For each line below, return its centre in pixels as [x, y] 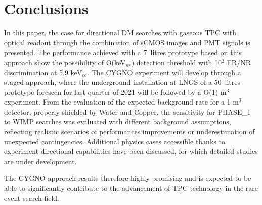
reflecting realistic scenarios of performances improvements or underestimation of [129, 132]
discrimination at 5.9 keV [43, 72]
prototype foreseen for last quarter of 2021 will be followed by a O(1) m [115, 92]
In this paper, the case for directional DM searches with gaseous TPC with [120, 33]
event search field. [32, 198]
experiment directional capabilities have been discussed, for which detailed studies [131, 151]
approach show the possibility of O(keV [65, 62]
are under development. [40, 161]
